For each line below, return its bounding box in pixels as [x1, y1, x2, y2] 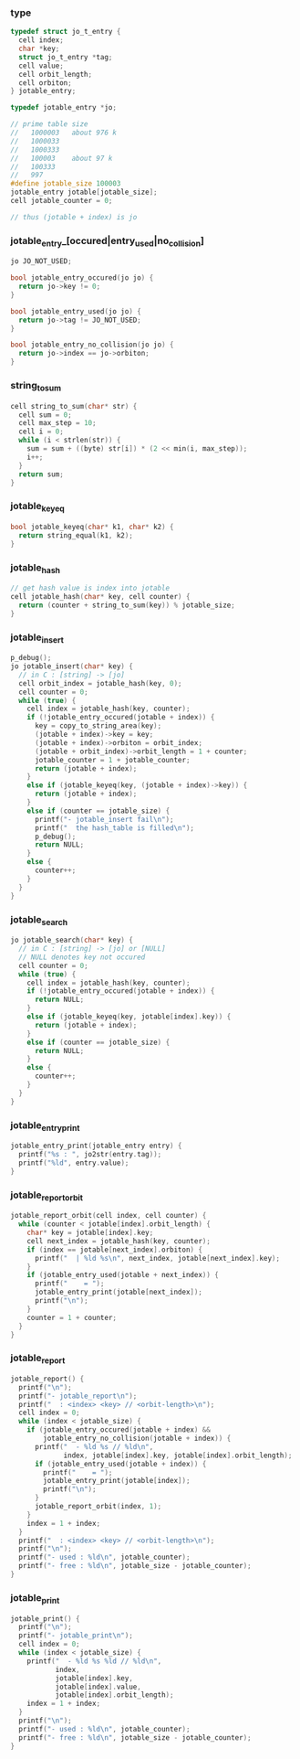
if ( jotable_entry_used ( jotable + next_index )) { [26, 1271, 220, 1280]
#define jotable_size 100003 [10, 179, 121, 188]
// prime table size [10, 120, 89, 129]
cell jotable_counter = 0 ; [10, 197, 113, 206]
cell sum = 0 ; [18, 410, 72, 420]
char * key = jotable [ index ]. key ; [26, 1228, 154, 1238]
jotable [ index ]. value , [55, 1682, 142, 1691]
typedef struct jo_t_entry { [10, 27, 121, 37]
